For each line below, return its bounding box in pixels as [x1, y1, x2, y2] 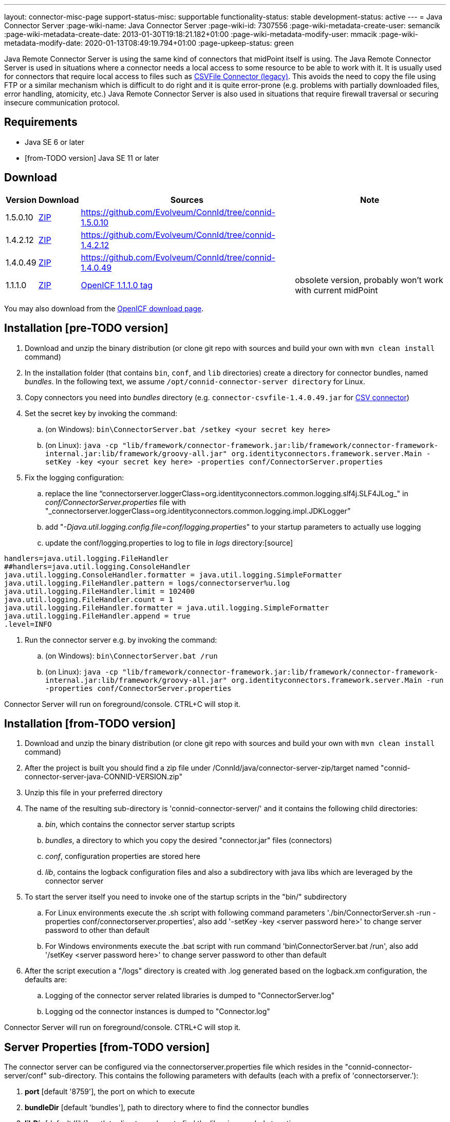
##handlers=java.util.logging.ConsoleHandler [4, 562, 191, 571]
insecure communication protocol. [4, 98, 120, 107]
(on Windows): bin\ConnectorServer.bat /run [45, 651, 218, 660]
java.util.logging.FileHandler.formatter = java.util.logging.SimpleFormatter [4, 603, 329, 612]
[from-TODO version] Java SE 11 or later [25, 153, 159, 162]
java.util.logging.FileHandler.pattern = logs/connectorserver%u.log [4, 578, 290, 587]
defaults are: [25, 975, 67, 984]
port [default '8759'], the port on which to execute [25, 1087, 195, 1096]
